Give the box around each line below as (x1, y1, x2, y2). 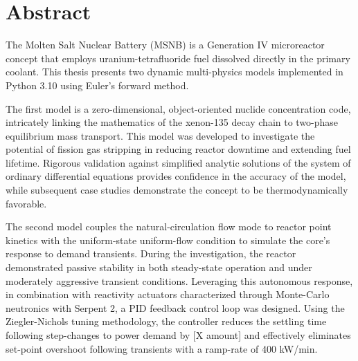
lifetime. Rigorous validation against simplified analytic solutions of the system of (6, 155, 351, 169)
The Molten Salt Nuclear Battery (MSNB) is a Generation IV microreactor (6, 37, 325, 52)
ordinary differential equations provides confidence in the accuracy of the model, (6, 169, 346, 183)
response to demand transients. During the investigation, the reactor (6, 246, 296, 261)
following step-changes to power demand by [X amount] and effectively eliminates (6, 328, 351, 342)
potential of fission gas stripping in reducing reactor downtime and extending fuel (6, 142, 351, 156)
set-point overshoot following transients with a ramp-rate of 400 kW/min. (6, 341, 318, 355)
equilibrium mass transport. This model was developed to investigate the (6, 128, 315, 142)
